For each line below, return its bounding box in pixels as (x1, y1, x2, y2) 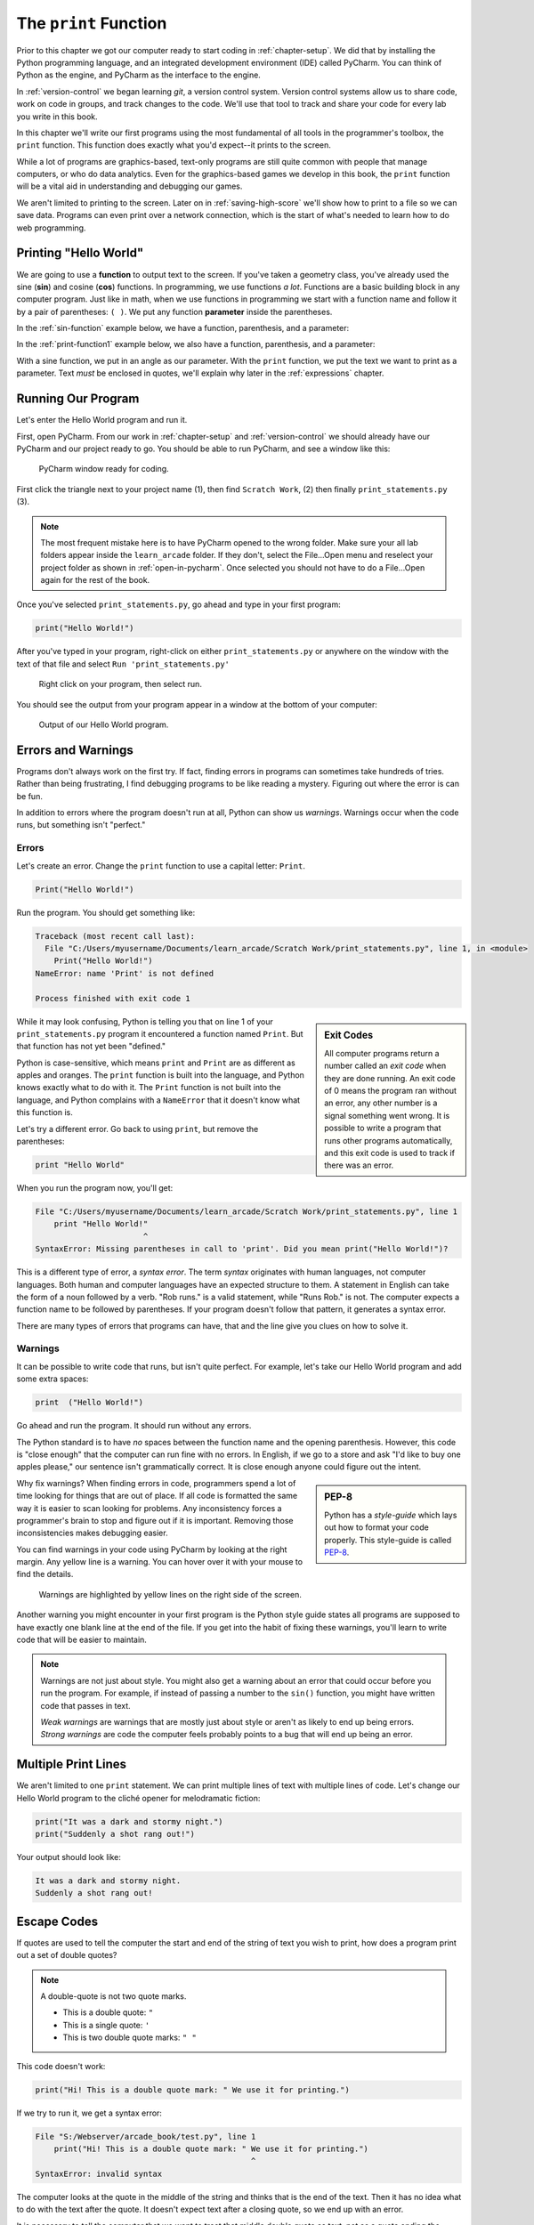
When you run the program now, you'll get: (16, 1182, 174, 1193)
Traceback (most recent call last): (35, 931, 196, 941)
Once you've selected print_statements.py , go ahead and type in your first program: (16, 599, 342, 610)
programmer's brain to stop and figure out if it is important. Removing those (16, 1515, 294, 1525)
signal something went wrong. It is (324, 1110, 450, 1121)
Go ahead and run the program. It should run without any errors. (16, 1420, 252, 1431)
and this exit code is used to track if (324, 1147, 456, 1158)
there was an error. (324, 1160, 394, 1170)
